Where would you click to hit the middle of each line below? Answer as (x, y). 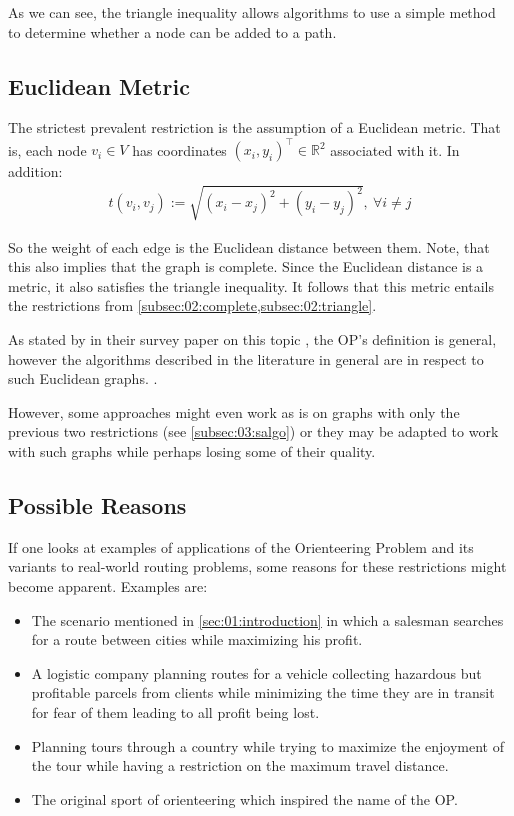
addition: (35, 171)
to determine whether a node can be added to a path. (172, 31)
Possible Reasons (97, 504)
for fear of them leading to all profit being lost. (175, 711)
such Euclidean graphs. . (83, 378)
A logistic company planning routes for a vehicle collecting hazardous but (256, 672)
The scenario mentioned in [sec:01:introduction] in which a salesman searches (267, 619)
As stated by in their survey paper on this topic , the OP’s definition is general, (252, 339)
